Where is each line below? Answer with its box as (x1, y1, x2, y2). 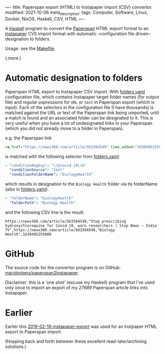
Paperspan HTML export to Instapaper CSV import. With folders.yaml (5, 88, 145, 94)
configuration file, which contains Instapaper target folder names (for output (5, 94, 160, 100)
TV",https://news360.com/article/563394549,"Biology (5, 227, 115, 233)
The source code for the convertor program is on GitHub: (5, 264, 121, 271)
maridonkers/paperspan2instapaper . (5, 270, 80, 275)
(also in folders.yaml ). (5, 186, 49, 192)
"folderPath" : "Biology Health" (9, 200, 76, 205)
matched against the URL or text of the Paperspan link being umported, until (5, 110, 160, 116)
